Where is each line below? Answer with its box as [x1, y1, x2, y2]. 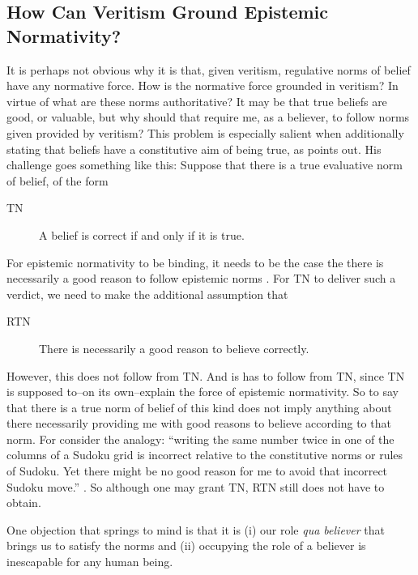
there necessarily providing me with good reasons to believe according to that [6, 415, 391, 432]
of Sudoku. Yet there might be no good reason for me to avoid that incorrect [6, 462, 388, 479]
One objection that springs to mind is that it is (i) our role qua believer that [6, 521, 385, 538]
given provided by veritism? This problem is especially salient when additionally [6, 124, 404, 141]
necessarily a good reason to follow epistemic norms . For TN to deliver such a [6, 270, 396, 287]
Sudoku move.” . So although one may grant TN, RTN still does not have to [6, 478, 385, 495]
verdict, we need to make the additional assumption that [6, 285, 288, 302]
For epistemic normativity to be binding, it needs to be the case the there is [6, 253, 384, 270]
